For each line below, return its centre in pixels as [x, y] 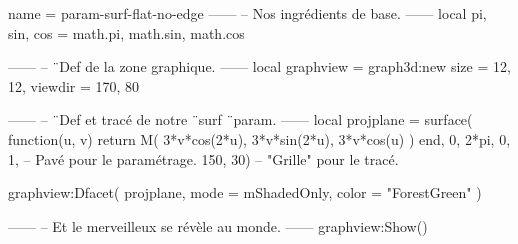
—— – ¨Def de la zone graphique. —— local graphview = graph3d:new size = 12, [259, 66]
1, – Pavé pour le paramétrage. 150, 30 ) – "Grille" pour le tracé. [203, 158]
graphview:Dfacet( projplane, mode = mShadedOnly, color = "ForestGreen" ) [245, 192]
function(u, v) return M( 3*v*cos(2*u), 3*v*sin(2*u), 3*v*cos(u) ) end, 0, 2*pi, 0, [259, 138]
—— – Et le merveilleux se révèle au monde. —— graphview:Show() [218, 225]
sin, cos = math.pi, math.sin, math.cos [126, 32]
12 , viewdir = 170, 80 [74, 85]
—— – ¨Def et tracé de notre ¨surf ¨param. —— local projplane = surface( [240, 119]
